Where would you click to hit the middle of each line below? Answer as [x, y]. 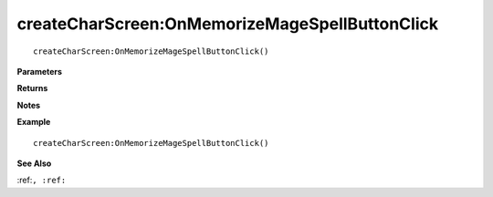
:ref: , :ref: [42, 180]
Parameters [40, 71]
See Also [34, 163]
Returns [32, 88]
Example [34, 122]
